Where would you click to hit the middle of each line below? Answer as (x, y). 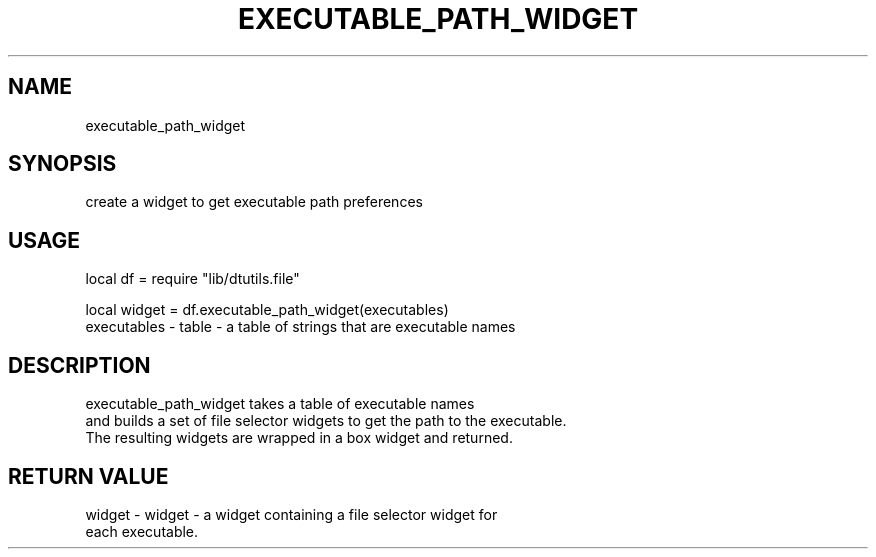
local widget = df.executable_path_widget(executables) (267, 310)
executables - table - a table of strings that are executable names (300, 327)
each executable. (142, 531)
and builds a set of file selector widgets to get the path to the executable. (326, 421)
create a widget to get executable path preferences (254, 202)
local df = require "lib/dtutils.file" (192, 279)
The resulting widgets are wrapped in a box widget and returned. (299, 438)
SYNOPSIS (62, 164)
